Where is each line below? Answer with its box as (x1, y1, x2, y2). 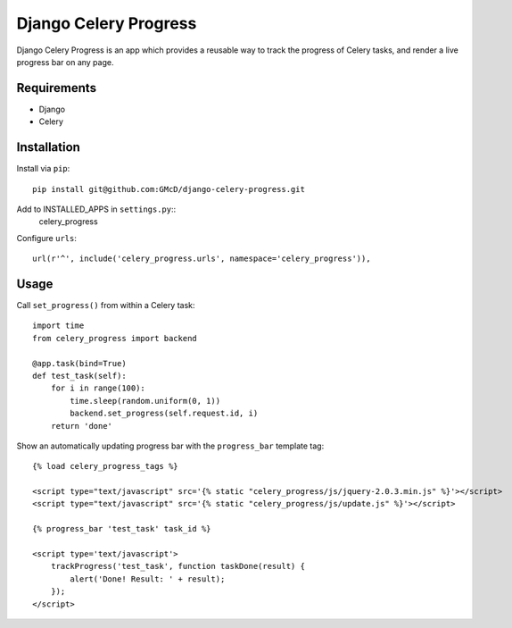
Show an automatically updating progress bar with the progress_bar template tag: (16, 440, 325, 451)
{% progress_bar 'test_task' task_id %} (32, 523, 211, 534)
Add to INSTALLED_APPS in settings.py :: (16, 204, 177, 214)
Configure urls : (16, 232, 78, 243)
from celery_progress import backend (32, 333, 198, 343)
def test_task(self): (32, 371, 127, 381)
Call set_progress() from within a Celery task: (16, 300, 195, 310)
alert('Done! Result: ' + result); (70, 574, 226, 584)
